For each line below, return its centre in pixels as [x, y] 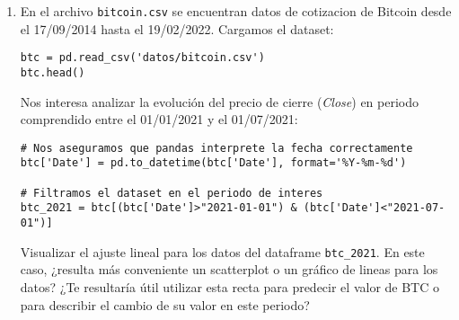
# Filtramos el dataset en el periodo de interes [172, 193]
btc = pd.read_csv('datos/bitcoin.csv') [142, 58]
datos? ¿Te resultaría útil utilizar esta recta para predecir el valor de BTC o [229, 286]
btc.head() [53, 72]
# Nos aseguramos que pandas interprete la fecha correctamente [216, 148]
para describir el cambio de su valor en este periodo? [165, 304]
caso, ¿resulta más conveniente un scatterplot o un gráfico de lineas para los [229, 269]
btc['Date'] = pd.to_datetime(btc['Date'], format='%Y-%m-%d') [213, 163]
